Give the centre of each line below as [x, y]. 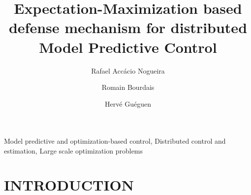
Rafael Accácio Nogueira [128, 70]
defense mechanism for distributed [128, 27]
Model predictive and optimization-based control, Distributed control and [115, 141]
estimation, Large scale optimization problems [74, 150]
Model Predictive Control [128, 47]
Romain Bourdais [128, 87]
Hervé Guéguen [128, 103]
